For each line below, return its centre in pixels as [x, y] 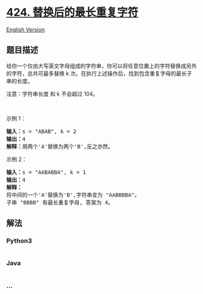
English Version [26, 29]
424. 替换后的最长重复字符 [72, 12]
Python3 [19, 241]
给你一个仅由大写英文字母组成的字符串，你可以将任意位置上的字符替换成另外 [101, 66]
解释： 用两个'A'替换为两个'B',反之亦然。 [60, 146]
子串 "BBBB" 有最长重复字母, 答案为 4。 [60, 202]
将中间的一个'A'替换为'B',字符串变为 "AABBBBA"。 [73, 195]
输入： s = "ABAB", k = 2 [41, 131]
